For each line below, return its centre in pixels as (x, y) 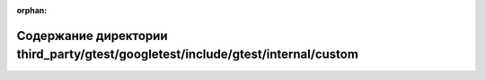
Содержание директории (92, 36)
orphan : (32, 10)
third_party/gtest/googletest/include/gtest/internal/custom (188, 55)
